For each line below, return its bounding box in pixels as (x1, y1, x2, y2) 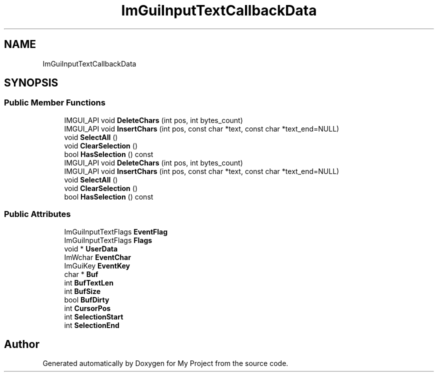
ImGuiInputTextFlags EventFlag (64, 227, 168, 236)
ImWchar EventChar (64, 252, 131, 261)
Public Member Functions (4, 97, 105, 108)
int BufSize (64, 286, 101, 295)
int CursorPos (64, 303, 111, 312)
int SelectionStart (64, 312, 123, 321)
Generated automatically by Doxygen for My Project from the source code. (42, 359, 288, 368)
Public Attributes (4, 209, 71, 219)
